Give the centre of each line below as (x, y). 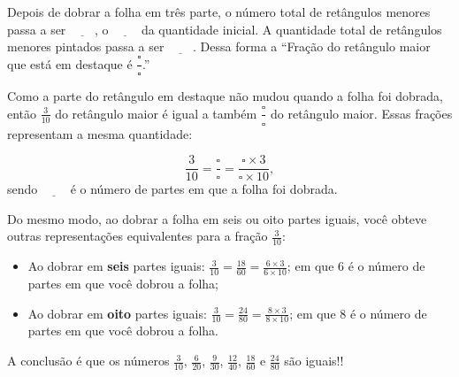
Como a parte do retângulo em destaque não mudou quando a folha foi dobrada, (225, 96)
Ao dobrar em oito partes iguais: (117, 313)
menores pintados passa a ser (86, 46)
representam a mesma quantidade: (100, 133)
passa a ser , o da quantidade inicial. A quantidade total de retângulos (225, 29)
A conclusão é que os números (88, 361)
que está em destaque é (70, 63)
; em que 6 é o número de (356, 266)
